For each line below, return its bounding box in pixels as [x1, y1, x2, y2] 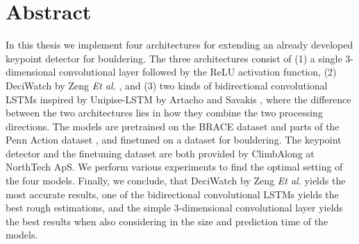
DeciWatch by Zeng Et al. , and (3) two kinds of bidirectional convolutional [6, 78, 328, 92]
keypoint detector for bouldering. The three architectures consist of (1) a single [6, 51, 342, 65]
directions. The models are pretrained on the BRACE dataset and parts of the [6, 119, 340, 133]
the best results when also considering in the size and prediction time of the [6, 214, 328, 228]
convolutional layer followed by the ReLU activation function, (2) [59, 64, 337, 79]
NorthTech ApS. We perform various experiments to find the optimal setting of [6, 159, 343, 174]
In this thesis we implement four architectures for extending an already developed [6, 37, 353, 52]
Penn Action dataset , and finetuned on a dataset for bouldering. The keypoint [6, 132, 342, 147]
